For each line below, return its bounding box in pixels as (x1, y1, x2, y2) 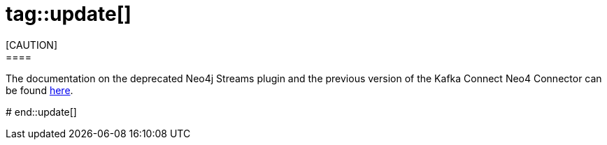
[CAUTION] (6, 38, 58, 51)
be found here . (6, 84, 73, 96)
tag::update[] (6, 2, 131, 26)
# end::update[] (6, 105, 77, 118)
